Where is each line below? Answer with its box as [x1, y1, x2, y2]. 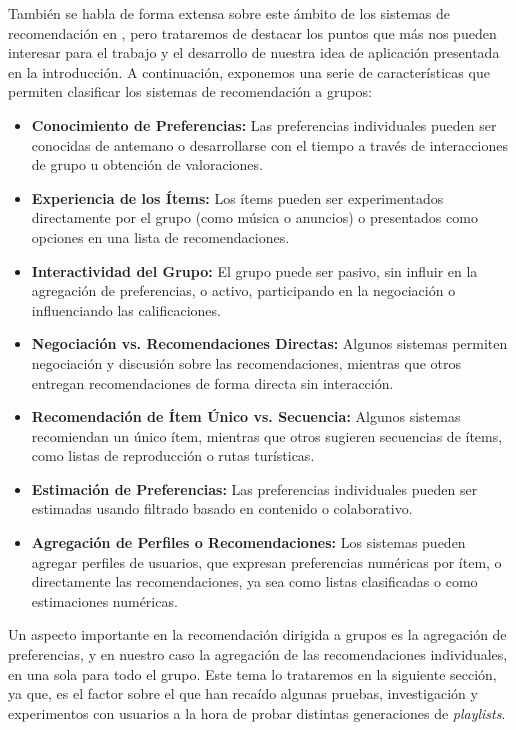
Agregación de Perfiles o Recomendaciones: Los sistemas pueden [31, 532, 466, 553]
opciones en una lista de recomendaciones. [31, 226, 290, 247]
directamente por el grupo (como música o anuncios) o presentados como [31, 207, 478, 228]
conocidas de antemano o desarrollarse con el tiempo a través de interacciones [31, 134, 508, 155]
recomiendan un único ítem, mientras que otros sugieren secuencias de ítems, [31, 425, 503, 446]
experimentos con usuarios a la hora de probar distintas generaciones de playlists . [8, 702, 506, 723]
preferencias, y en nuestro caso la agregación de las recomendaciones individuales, [8, 644, 508, 665]
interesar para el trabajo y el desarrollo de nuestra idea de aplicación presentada [8, 42, 500, 63]
